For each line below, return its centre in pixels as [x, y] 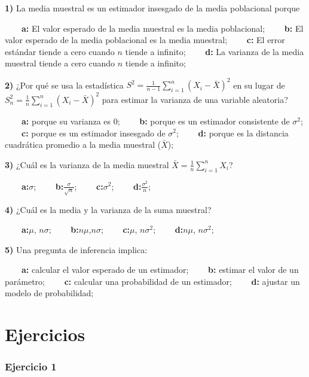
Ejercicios [45, 334]
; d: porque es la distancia [232, 133]
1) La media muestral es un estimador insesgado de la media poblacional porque [152, 8]
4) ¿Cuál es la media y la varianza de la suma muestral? [108, 209]
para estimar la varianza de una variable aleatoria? [195, 99]
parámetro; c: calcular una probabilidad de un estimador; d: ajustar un [152, 281]
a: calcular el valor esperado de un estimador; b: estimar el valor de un [160, 270]
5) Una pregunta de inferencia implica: [76, 249]
